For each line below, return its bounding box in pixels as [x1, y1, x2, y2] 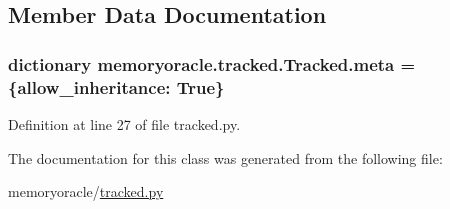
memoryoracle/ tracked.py [8, 181, 164, 202]
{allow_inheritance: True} [8, 74, 225, 99]
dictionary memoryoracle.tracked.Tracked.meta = [8, 51, 416, 76]
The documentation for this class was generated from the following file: [8, 147, 443, 168]
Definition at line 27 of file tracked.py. [8, 113, 241, 134]
